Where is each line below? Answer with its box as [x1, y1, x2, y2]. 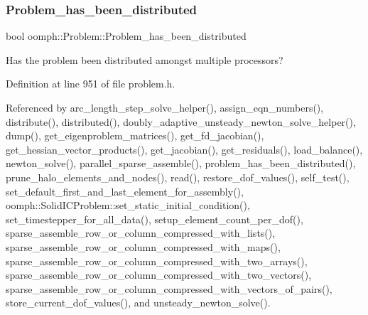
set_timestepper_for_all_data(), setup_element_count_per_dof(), [6, 211, 303, 226]
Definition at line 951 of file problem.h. [6, 76, 175, 91]
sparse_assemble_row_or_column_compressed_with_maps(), [6, 239, 281, 254]
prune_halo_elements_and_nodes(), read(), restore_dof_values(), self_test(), [6, 169, 350, 184]
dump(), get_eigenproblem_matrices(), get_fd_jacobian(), [6, 128, 264, 143]
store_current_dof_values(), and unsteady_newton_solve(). [6, 295, 271, 310]
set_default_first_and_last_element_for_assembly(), [6, 183, 244, 198]
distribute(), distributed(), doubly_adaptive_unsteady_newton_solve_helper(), [6, 114, 356, 129]
